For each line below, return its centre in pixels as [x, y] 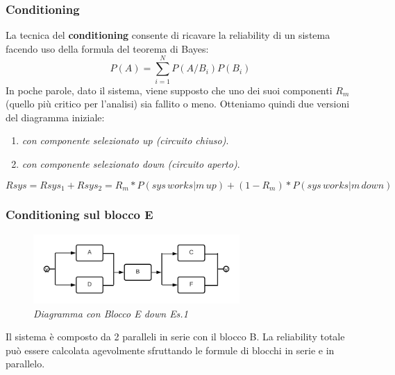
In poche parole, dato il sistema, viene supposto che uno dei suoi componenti [169, 90]
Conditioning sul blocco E [79, 215]
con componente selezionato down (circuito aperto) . [131, 163]
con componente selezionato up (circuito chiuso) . [125, 140]
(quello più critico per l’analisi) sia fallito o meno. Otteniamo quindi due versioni [178, 104]
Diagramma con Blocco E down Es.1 [111, 313]
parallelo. [25, 364]
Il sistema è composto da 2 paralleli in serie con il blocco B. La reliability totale [175, 337]
